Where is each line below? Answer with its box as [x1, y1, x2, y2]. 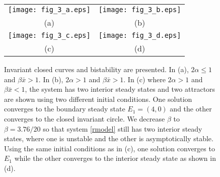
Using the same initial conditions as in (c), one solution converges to [4, 143, 215, 153]
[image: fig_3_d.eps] [98, 31, 181, 39]
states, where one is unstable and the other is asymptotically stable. [4, 133, 213, 144]
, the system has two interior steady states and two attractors [25, 84, 215, 94]
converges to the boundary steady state [4, 103, 125, 114]
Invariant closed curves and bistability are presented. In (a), [4, 64, 189, 74]
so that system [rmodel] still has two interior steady [43, 123, 202, 134]
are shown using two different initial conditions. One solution [4, 93, 192, 104]
